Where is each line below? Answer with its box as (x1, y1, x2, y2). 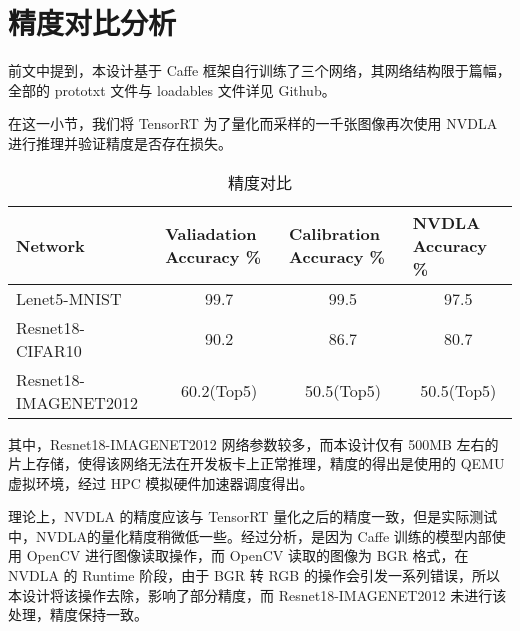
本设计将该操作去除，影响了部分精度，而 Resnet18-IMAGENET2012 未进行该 (8, 584, 507, 605)
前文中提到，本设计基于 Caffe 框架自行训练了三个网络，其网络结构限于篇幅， (8, 60, 511, 81)
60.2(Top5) (181, 379, 258, 402)
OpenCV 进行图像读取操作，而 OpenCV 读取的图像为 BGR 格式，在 (26, 545, 469, 566)
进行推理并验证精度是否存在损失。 (8, 132, 232, 153)
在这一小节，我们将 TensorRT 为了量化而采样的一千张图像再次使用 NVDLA (8, 113, 498, 134)
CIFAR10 (16, 338, 82, 362)
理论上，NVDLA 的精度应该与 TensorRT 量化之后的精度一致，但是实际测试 (8, 506, 498, 527)
